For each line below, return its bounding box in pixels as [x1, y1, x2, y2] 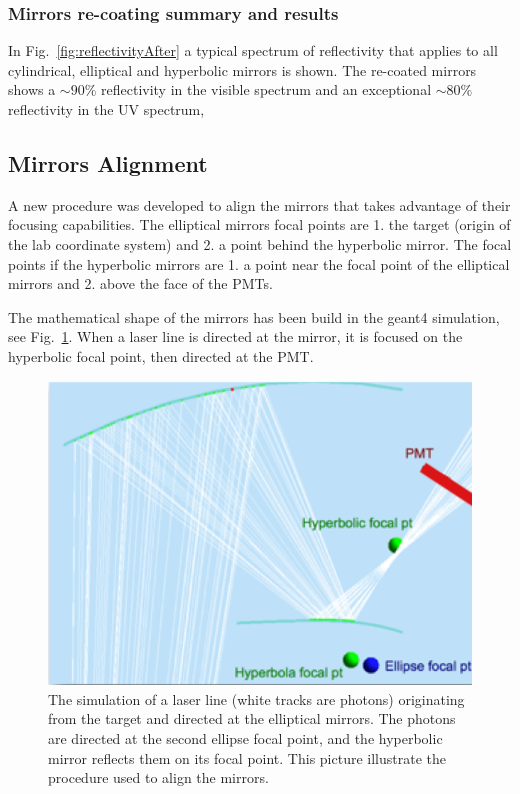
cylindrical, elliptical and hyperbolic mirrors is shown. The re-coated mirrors [8, 59, 477, 80]
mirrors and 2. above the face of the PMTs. [8, 273, 273, 294]
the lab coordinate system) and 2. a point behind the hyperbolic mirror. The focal [8, 233, 512, 254]
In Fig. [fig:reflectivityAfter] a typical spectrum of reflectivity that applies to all [8, 40, 498, 61]
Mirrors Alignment [8, 147, 208, 178]
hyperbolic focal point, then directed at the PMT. [8, 345, 314, 366]
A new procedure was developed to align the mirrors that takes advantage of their [8, 194, 511, 215]
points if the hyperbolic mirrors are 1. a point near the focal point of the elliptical [8, 253, 510, 274]
